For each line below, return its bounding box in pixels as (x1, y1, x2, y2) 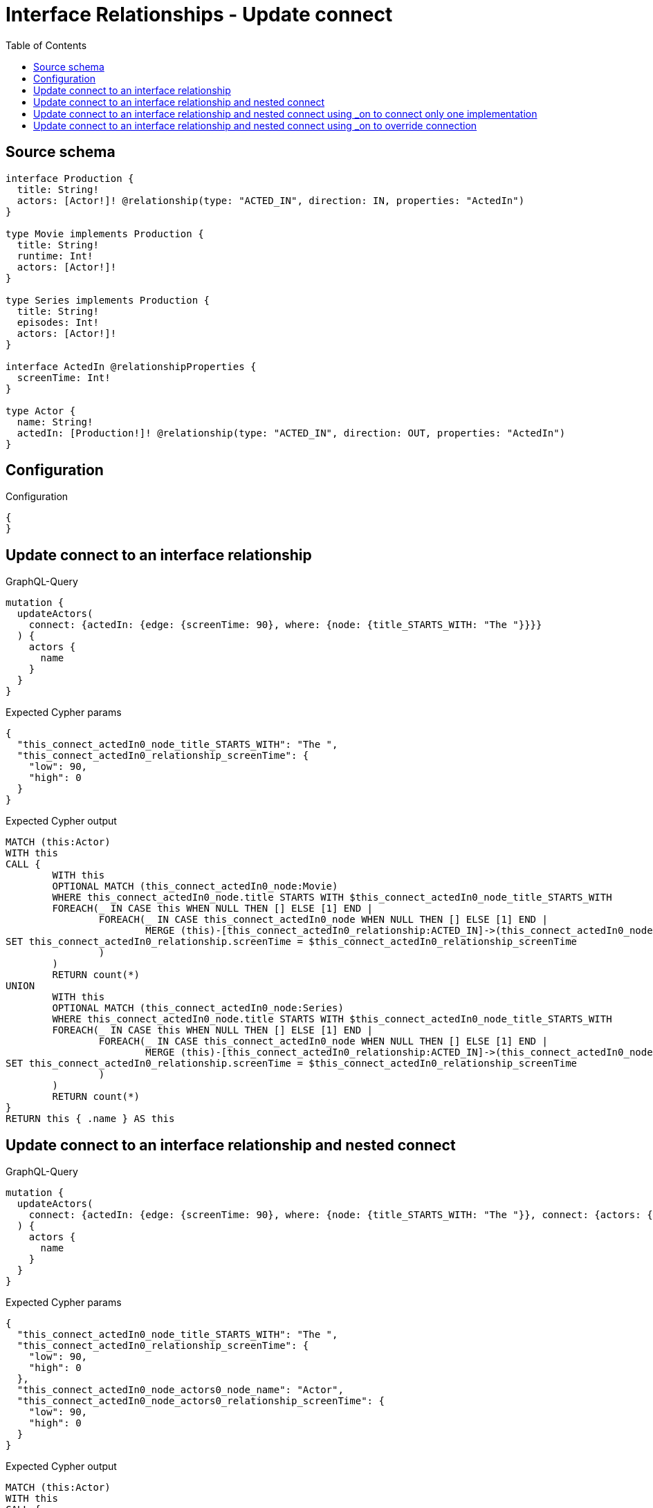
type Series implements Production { (6, 294, 210, 306)
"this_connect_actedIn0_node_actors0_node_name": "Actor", (17, 1384, 344, 1396)
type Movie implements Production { (6, 228, 204, 239)
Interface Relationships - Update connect (6, 3, 393, 26)
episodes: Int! (17, 316, 99, 328)
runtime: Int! (17, 250, 93, 261)
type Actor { (6, 405, 76, 416)
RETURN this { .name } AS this (6, 1113, 175, 1125)
